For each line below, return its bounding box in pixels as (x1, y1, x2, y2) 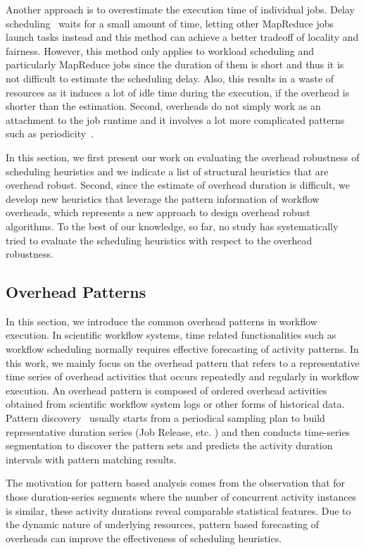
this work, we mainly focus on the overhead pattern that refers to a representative (6, 355, 360, 370)
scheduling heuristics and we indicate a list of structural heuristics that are (6, 163, 329, 178)
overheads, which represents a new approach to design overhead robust (6, 205, 310, 220)
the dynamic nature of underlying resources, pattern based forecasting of (6, 517, 320, 532)
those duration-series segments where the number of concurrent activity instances (6, 489, 357, 504)
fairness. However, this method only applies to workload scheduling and (6, 43, 315, 58)
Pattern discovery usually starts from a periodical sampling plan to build (6, 411, 325, 425)
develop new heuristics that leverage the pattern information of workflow (6, 191, 320, 206)
